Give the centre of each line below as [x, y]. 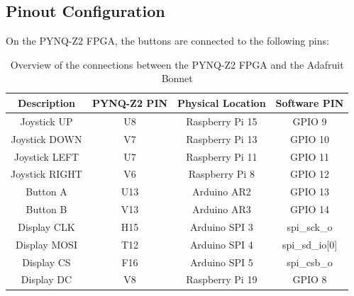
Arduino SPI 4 [221, 244]
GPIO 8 [310, 279]
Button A [46, 192]
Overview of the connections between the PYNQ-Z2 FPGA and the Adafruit [177, 64]
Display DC [46, 279]
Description [46, 102]
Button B [46, 209]
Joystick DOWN [46, 138]
